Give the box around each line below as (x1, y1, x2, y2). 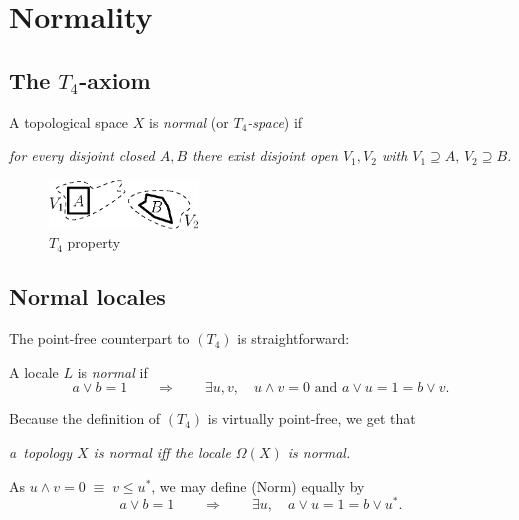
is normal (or (148, 111, 229, 132)
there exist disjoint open (192, 145, 338, 166)
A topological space (9, 111, 129, 132)
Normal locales (9, 281, 166, 312)
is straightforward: (237, 328, 350, 349)
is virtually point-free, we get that (207, 408, 416, 429)
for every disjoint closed (9, 145, 155, 166)
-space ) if (247, 111, 303, 132)
